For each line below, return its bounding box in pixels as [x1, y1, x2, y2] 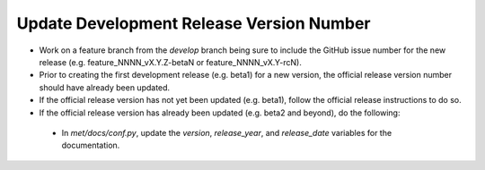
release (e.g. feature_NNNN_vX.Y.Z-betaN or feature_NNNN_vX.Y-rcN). [39, 56, 303, 67]
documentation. [61, 140, 120, 151]
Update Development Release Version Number [16, 13, 372, 33]
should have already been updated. [39, 81, 171, 93]
